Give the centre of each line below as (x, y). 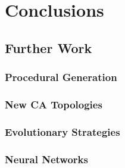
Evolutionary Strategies (62, 131)
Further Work (49, 47)
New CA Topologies (54, 104)
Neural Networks (46, 159)
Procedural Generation (61, 77)
